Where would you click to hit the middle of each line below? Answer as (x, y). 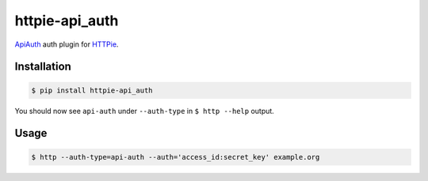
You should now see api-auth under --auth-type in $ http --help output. (145, 111)
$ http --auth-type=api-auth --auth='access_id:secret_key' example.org (176, 157)
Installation (43, 67)
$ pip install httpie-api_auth (92, 90)
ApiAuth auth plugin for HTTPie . (67, 44)
